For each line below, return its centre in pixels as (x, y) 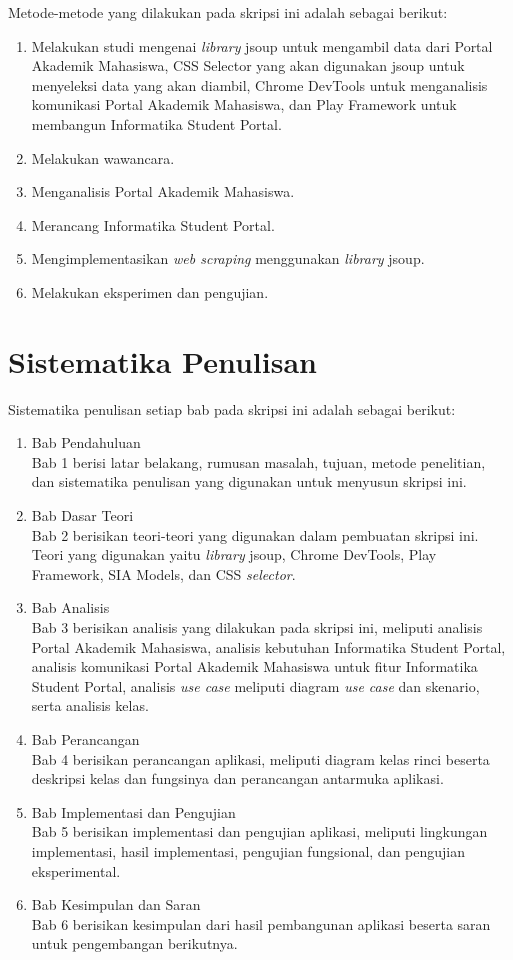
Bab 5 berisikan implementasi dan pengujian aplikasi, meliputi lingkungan (259, 831)
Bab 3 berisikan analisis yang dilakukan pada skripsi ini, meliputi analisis (257, 627)
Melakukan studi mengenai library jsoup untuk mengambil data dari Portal (262, 45)
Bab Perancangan (85, 738)
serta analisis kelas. (90, 705)
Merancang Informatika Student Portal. (153, 224)
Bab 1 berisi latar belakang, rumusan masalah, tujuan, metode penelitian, (258, 461)
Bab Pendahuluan (86, 442)
